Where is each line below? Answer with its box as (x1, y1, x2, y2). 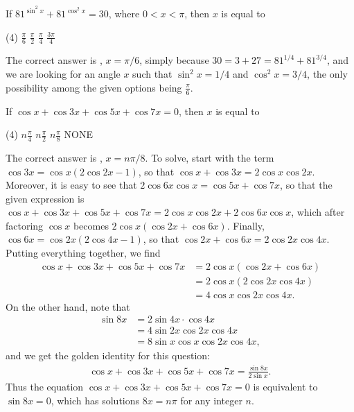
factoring (6, 218, 44, 232)
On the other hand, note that (6, 299, 130, 314)
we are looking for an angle (6, 67, 121, 81)
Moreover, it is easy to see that (6, 178, 137, 192)
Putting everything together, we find (6, 246, 161, 260)
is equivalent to (253, 379, 318, 393)
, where (108, 6, 140, 21)
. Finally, (227, 218, 265, 232)
